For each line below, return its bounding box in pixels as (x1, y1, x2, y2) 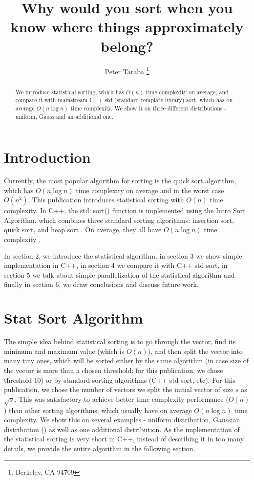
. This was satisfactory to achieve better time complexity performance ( (14, 393, 229, 404)
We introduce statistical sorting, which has (15, 87, 124, 96)
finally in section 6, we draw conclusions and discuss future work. (4, 279, 199, 289)
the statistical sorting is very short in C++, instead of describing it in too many (4, 434, 244, 444)
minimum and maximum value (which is (4, 346, 125, 356)
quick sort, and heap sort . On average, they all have (4, 224, 162, 235)
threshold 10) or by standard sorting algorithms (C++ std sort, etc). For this (4, 374, 235, 385)
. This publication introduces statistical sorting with (28, 195, 184, 205)
